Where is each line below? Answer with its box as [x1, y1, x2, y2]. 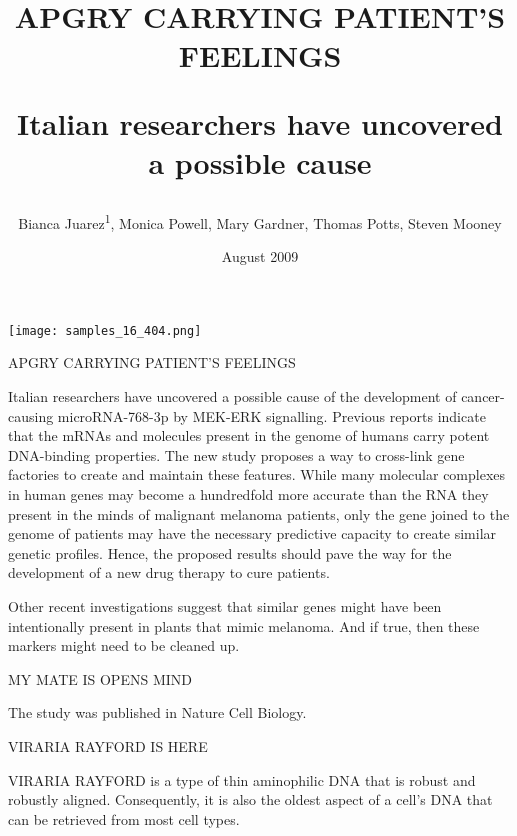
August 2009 [221, 246, 299, 267]
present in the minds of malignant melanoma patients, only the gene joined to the [8, 503, 510, 524]
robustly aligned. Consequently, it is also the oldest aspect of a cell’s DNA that [8, 789, 493, 810]
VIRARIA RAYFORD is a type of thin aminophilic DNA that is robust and [8, 769, 476, 790]
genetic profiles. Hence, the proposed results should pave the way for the [8, 542, 452, 563]
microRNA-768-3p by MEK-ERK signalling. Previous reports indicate [57, 405, 486, 426]
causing [8, 405, 54, 426]
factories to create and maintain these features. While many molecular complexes [8, 464, 506, 485]
